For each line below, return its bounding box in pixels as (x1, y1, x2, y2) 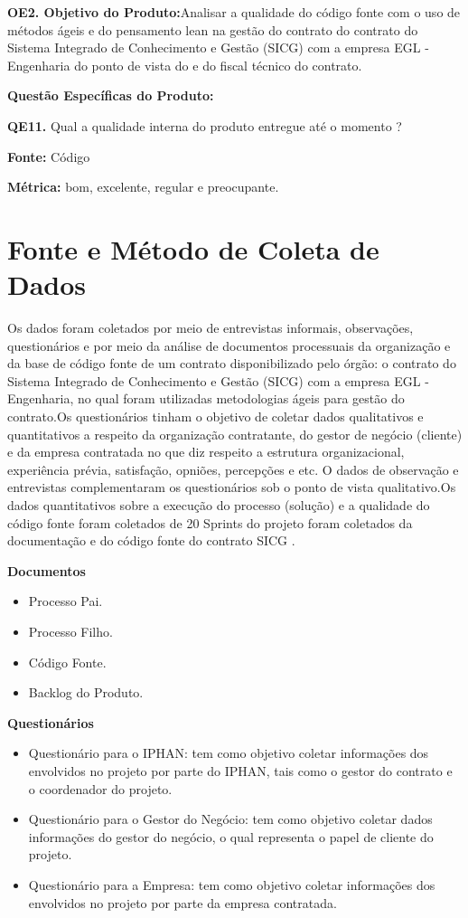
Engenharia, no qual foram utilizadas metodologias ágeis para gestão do (7, 389, 405, 408)
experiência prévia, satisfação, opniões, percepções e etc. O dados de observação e (7, 459, 459, 478)
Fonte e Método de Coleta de (7, 230, 379, 267)
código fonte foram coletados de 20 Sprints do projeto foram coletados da (7, 513, 413, 532)
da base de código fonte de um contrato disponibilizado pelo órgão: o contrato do (7, 354, 456, 373)
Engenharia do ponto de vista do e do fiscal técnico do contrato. (7, 55, 362, 74)
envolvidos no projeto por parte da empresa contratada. (28, 893, 337, 912)
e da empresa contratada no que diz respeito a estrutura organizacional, (7, 442, 405, 461)
